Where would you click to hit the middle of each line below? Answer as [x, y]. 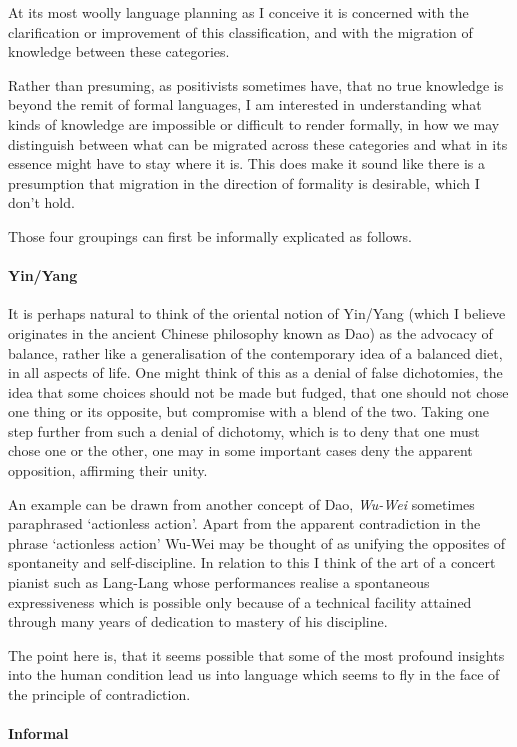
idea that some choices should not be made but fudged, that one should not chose [258, 391]
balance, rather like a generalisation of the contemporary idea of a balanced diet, [255, 352]
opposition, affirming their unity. [108, 470]
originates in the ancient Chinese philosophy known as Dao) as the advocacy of [250, 332]
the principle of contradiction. [99, 694]
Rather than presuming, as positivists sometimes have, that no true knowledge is [256, 84]
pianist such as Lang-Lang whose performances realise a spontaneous [219, 582]
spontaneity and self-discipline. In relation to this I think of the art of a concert [252, 562]
